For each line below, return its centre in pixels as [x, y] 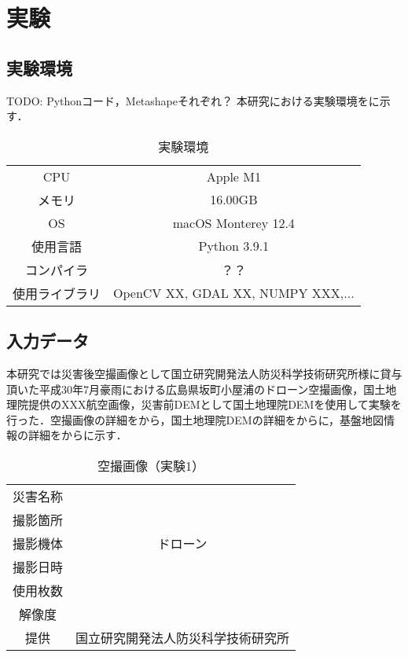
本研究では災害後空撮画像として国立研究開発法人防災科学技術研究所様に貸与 [204, 373]
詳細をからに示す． [77, 435]
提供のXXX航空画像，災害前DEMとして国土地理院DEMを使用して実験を [215, 404]
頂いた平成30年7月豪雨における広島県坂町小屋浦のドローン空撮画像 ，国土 [196, 389]
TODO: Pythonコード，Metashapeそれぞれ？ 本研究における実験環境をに [193, 100]
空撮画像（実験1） [151, 465]
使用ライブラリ [57, 293]
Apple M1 [233, 176]
